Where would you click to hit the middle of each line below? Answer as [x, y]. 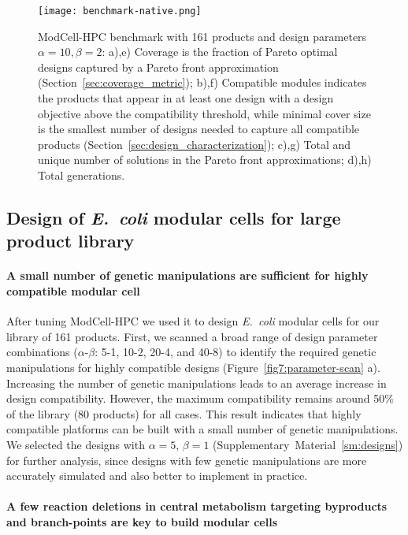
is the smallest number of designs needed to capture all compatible [198, 129]
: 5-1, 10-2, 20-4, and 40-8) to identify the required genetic [236, 352]
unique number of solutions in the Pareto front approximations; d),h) [205, 160]
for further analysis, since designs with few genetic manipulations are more [187, 460]
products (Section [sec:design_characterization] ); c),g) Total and [195, 144]
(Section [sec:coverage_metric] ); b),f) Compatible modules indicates [202, 82]
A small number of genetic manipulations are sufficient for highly [187, 275]
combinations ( [42, 352]
